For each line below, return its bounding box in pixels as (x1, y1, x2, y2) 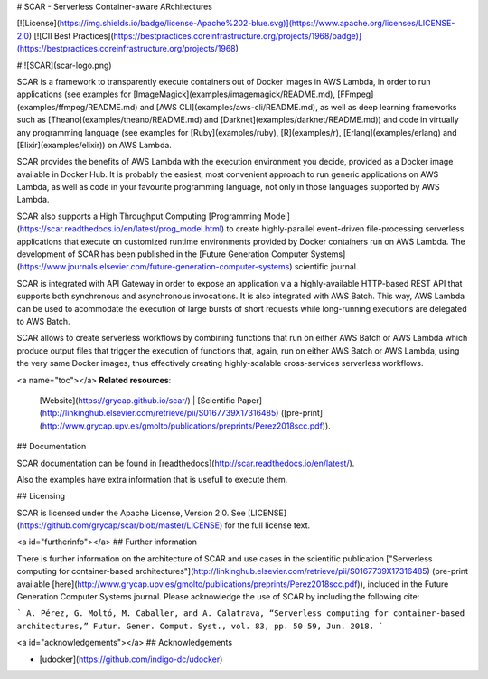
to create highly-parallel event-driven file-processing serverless (226, 223, 465, 234)
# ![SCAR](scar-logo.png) (16, 60, 112, 71)
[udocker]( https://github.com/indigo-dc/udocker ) (39, 654, 223, 665)
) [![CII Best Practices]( (28, 30, 115, 41)
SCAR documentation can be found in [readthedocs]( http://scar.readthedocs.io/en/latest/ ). (16, 457, 355, 468)
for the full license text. (224, 520, 311, 531)
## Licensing (16, 491, 66, 502)
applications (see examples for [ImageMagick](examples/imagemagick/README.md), (16, 89, 336, 99)
